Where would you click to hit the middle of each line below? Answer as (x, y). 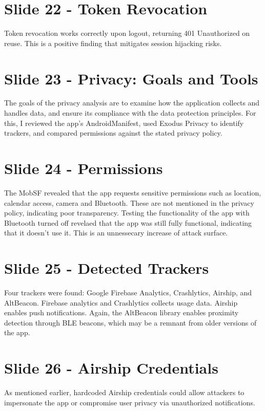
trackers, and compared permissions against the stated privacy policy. (113, 133)
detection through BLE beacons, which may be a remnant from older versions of (130, 322)
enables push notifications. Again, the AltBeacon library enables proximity (121, 312)
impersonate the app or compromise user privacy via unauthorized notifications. (130, 402)
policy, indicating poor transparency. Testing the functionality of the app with (127, 213)
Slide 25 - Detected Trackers (107, 268)
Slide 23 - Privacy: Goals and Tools (131, 78)
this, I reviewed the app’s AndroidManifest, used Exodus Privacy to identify (124, 123)
